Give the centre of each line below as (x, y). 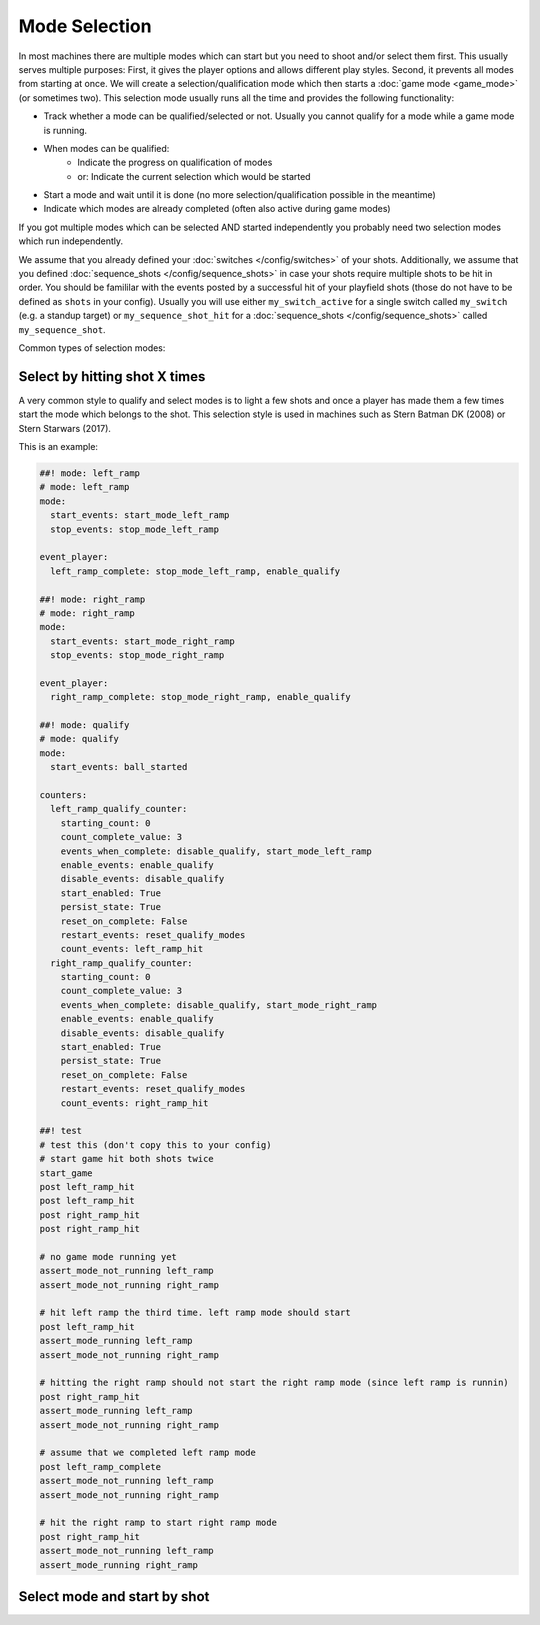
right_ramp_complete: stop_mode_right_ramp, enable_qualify (200, 697)
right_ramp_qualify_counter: (122, 963)
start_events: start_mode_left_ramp (140, 515)
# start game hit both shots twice (126, 1159)
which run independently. (71, 241)
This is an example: (58, 447)
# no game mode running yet (108, 1256)
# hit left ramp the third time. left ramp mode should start (195, 1313)
